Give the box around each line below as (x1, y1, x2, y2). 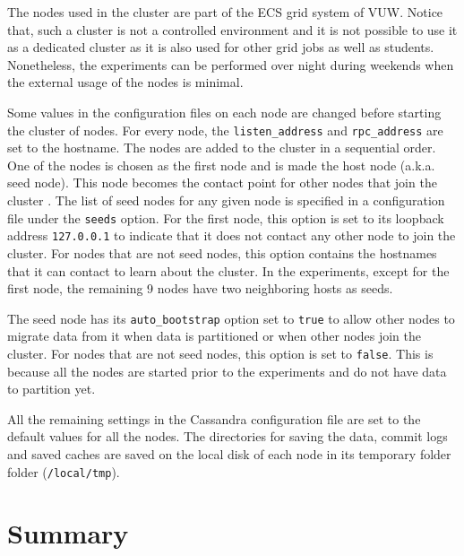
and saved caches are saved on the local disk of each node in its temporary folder (7, 444, 451, 463)
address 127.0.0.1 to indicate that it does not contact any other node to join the (7, 226, 456, 245)
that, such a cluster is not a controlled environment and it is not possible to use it (7, 20, 458, 39)
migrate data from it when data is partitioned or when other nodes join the (7, 326, 421, 345)
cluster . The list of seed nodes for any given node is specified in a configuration (7, 191, 445, 209)
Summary (7, 515, 129, 552)
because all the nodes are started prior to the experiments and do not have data (7, 361, 447, 380)
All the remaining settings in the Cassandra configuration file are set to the (7, 409, 421, 428)
